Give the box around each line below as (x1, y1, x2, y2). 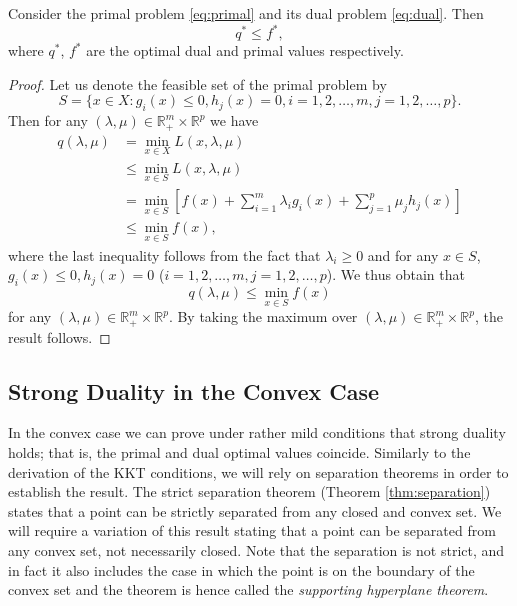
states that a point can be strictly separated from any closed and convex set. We (8, 500, 502, 521)
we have (210, 110, 259, 131)
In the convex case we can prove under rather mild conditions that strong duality (8, 422, 506, 443)
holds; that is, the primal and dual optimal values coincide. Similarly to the (8, 441, 471, 462)
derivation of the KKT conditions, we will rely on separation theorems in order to (8, 461, 509, 482)
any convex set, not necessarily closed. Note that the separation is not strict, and (8, 539, 505, 560)
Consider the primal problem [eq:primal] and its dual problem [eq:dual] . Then (8, 3, 484, 23)
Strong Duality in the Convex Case (8, 375, 380, 406)
